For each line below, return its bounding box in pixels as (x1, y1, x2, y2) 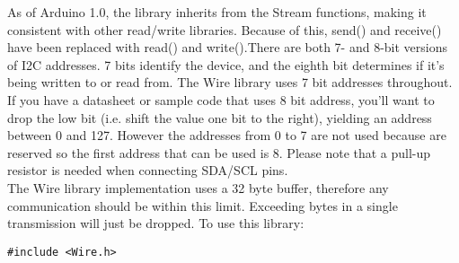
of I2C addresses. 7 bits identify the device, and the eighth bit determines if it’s (7, 55, 445, 74)
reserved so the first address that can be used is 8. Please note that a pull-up (7, 143, 431, 162)
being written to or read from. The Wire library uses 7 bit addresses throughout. (7, 73, 453, 92)
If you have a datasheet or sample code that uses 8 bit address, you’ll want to (7, 90, 435, 109)
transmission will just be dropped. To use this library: (7, 214, 305, 232)
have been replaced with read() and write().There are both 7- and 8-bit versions (7, 38, 447, 57)
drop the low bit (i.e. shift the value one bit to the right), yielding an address (7, 108, 432, 127)
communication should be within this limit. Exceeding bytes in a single (7, 196, 398, 215)
